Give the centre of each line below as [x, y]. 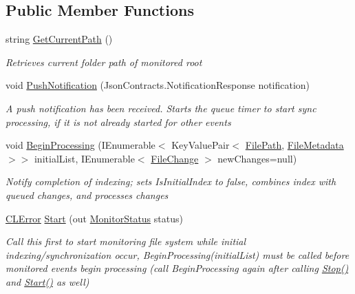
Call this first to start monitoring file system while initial [126, 241]
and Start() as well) [47, 281]
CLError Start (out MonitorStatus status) [94, 218]
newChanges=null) [257, 158]
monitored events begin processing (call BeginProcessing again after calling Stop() [177, 268]
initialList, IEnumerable [84, 158]
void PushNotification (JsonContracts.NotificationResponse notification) [158, 85]
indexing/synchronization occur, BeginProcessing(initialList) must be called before [177, 254]
